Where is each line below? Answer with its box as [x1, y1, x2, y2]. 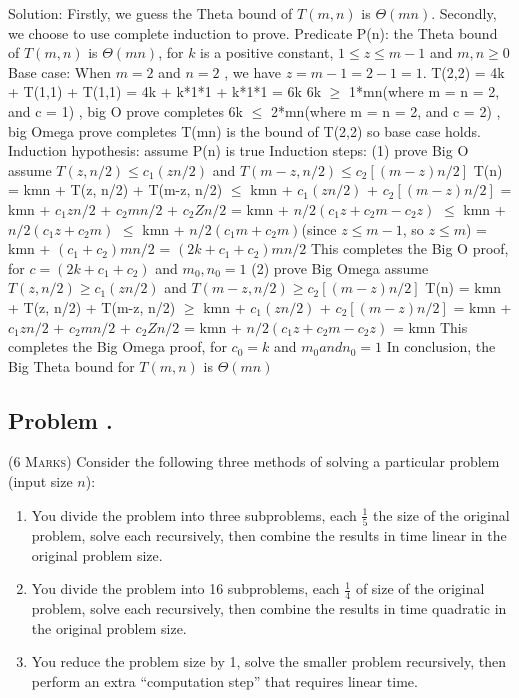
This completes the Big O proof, [310, 238, 509, 259]
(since [301, 218, 337, 239]
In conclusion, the [386, 336, 496, 357]
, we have [224, 61, 281, 82]
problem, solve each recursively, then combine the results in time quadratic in [31, 598, 507, 618]
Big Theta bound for [8, 355, 135, 376]
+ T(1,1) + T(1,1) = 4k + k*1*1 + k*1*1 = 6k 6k [8, 81, 322, 102]
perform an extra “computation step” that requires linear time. [31, 670, 418, 691]
